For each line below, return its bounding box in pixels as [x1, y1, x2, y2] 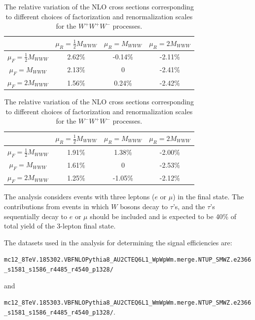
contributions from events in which [4, 201, 109, 212]
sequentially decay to [4, 211, 68, 221]
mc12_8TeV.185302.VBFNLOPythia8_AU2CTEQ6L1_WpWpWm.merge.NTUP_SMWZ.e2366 [4, 256, 252, 264]
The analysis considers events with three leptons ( [4, 191, 155, 202]
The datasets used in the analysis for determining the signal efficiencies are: [4, 237, 232, 247]
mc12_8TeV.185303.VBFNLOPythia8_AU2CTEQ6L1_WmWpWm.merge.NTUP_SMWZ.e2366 [4, 299, 252, 307]
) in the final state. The [173, 191, 244, 202]
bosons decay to [120, 201, 168, 212]
